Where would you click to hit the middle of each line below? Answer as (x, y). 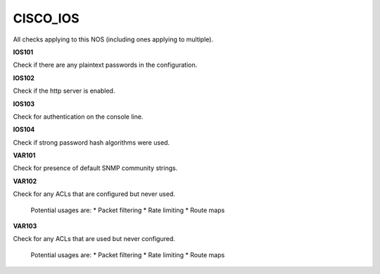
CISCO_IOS (46, 18)
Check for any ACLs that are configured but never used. (94, 194)
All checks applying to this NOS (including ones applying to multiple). (113, 39)
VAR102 (25, 181)
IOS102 (24, 78)
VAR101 (24, 155)
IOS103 (24, 104)
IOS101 (23, 52)
